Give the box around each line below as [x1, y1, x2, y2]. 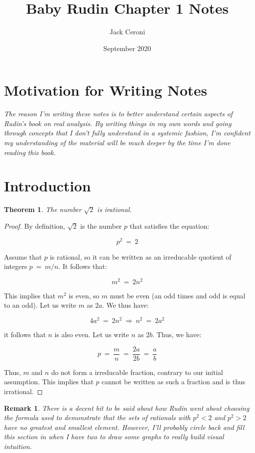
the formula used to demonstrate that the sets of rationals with [4, 412, 191, 423]
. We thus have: [102, 300, 149, 310]
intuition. [4, 441, 32, 451]
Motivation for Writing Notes [4, 80, 208, 100]
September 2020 [103, 43, 151, 53]
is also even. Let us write [54, 329, 129, 340]
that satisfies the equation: [129, 220, 209, 231]
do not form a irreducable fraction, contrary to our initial [51, 367, 223, 377]
